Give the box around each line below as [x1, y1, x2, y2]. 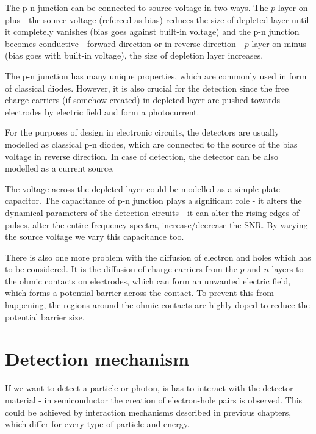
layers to [271, 262, 304, 275]
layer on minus [251, 37, 307, 49]
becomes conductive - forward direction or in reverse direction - [5, 37, 242, 49]
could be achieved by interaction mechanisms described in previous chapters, [5, 405, 292, 418]
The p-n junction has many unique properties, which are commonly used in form [5, 69, 307, 82]
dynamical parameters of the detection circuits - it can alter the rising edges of [5, 206, 300, 219]
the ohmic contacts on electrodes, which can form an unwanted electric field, [5, 274, 291, 287]
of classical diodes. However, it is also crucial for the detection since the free [5, 81, 289, 94]
